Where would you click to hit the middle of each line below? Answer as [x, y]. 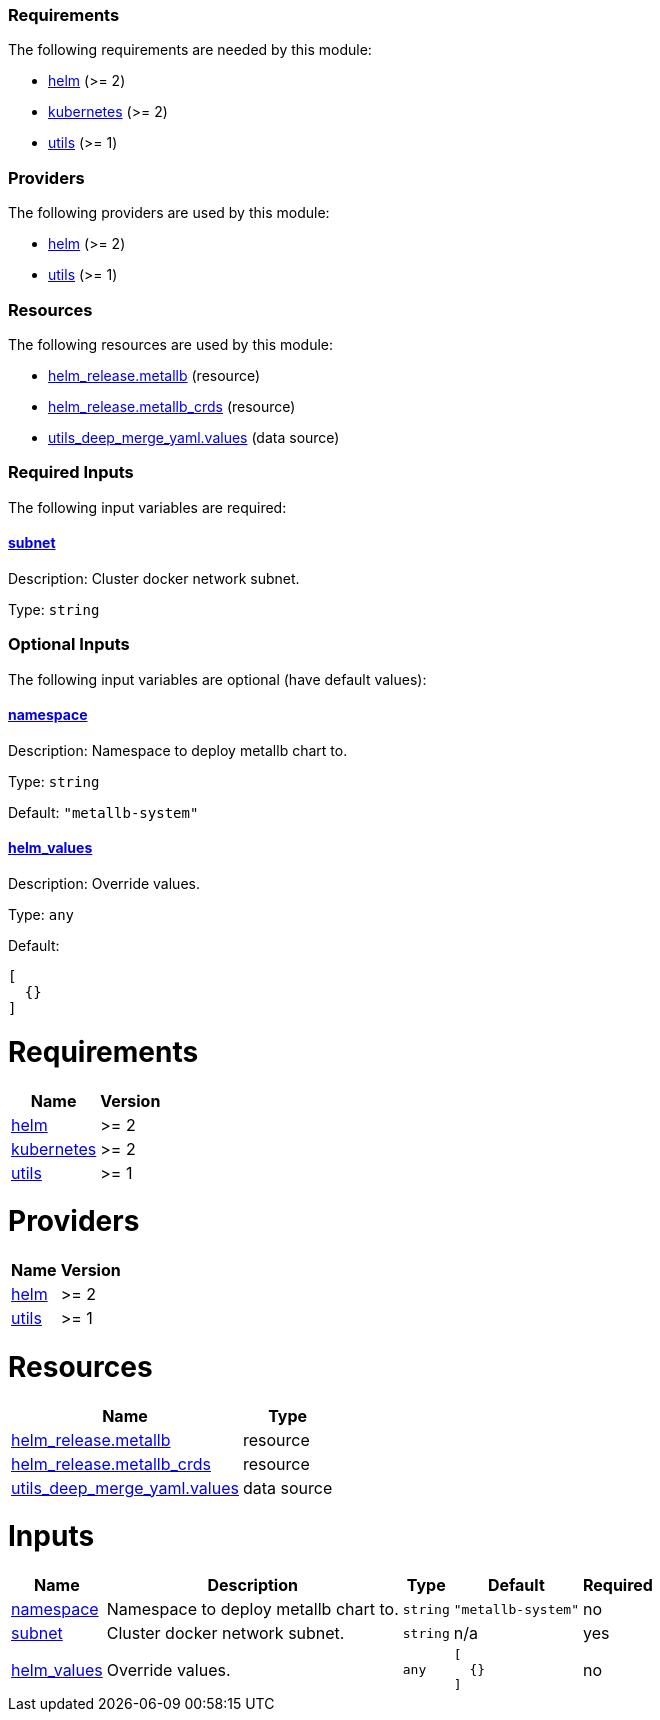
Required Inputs [71, 472]
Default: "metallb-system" [103, 812]
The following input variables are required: [147, 507]
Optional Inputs [69, 644]
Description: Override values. [104, 884]
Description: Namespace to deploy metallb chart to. [178, 750]
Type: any [41, 915]
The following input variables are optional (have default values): [217, 679]
